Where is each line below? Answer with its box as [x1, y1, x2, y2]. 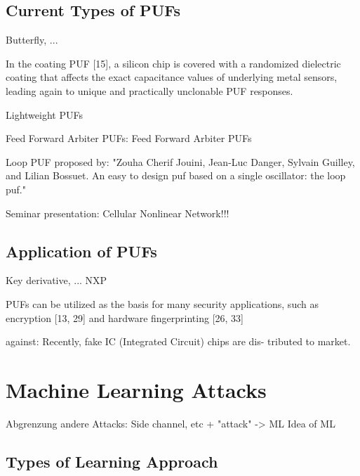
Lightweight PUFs [6, 107, 83, 122]
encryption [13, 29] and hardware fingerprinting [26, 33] [6, 310, 244, 325]
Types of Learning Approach [6, 450, 218, 472]
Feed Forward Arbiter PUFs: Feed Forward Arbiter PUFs [6, 131, 252, 146]
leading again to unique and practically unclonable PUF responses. [6, 83, 293, 98]
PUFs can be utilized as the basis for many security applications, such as [6, 296, 319, 311]
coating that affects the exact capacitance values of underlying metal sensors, [6, 70, 338, 84]
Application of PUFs [6, 240, 157, 262]
